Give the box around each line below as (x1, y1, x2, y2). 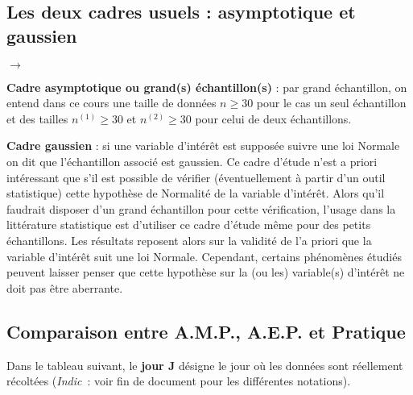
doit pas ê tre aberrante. (6, 279, 123, 296)
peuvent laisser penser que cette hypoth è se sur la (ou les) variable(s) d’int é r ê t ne (6, 264, 405, 281)
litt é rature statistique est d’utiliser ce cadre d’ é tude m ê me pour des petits (6, 216, 371, 233)
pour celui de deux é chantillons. (195, 110, 352, 127)
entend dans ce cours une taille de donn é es (6, 94, 217, 111)
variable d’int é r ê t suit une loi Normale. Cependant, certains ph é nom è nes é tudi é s (6, 247, 402, 264)
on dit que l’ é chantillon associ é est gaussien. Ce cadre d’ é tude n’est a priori (6, 152, 378, 169)
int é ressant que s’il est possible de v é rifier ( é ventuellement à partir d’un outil (6, 168, 386, 185)
